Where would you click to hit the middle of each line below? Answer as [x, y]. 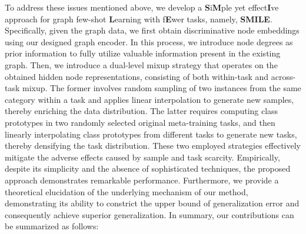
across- [283, 76]
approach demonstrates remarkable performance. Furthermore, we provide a [142, 180]
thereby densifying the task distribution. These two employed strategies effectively [153, 146]
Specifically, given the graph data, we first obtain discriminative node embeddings [152, 30]
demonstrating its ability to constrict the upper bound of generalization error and [152, 203]
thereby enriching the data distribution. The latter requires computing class [142, 111]
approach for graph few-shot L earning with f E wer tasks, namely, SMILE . [139, 19]
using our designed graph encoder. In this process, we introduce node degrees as [149, 41]
